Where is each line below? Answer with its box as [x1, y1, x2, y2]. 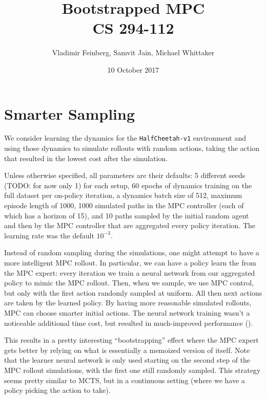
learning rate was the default [4, 230, 94, 240]
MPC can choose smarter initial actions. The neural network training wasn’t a [4, 307, 250, 318]
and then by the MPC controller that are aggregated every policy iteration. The [4, 220, 256, 231]
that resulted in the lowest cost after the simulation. [4, 152, 168, 163]
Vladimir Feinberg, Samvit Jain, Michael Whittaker [52, 47, 215, 58]
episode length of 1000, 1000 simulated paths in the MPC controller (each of [4, 200, 244, 211]
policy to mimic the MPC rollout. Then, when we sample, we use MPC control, [4, 277, 254, 288]
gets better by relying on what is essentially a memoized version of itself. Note [4, 344, 250, 355]
